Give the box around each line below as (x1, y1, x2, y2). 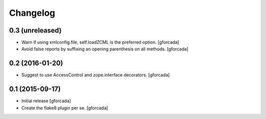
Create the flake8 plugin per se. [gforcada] (21, 105, 108, 111)
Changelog (9, 7, 55, 18)
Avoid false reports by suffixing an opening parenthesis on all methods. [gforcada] (21, 46, 189, 52)
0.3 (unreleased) (9, 26, 62, 35)
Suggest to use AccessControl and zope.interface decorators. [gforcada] (21, 72, 170, 78)
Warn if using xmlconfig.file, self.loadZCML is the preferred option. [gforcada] (21, 40, 179, 45)
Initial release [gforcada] (21, 98, 71, 104)
